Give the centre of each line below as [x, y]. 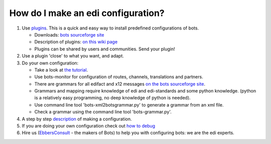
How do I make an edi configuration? [87, 13]
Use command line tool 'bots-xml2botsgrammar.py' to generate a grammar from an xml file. [129, 104]
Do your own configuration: [50, 63]
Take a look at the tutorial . [61, 69]
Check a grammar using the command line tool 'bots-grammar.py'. [103, 112]
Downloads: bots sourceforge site [69, 34]
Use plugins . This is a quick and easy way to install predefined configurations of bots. [110, 28]
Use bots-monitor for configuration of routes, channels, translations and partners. [119, 77]
